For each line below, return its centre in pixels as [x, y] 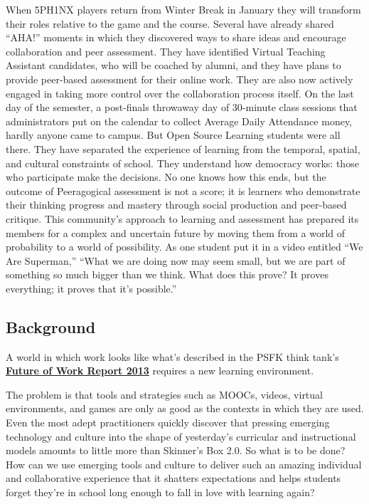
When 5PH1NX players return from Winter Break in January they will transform [183, 9]
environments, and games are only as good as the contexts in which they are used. [185, 408]
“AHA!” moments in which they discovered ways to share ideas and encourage [176, 37]
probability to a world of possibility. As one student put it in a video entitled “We [184, 247]
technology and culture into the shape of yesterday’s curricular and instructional [181, 436]
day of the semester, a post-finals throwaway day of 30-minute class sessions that [182, 107]
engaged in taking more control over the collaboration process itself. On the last [180, 93]
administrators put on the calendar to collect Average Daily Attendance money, [179, 121]
